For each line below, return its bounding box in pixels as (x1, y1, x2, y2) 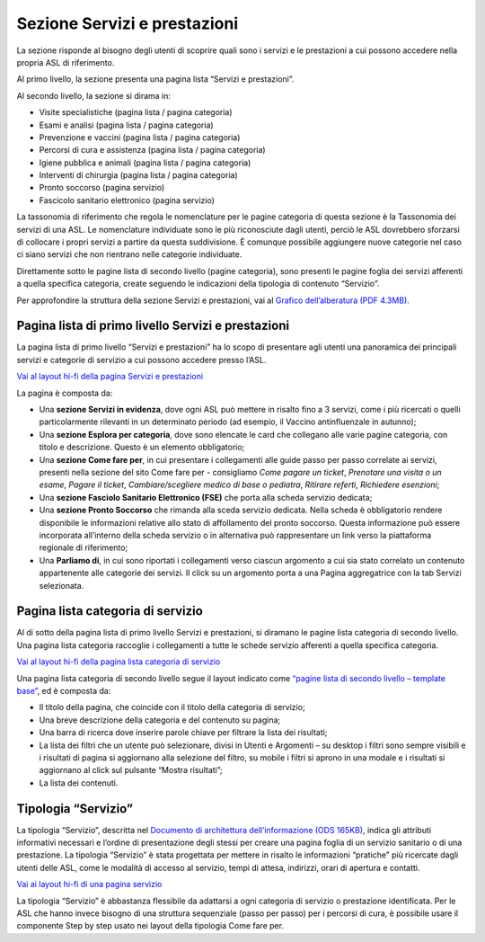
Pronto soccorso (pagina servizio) (39, 182, 165, 193)
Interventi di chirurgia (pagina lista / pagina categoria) (39, 170, 238, 181)
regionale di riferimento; (39, 542, 128, 553)
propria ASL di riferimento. (16, 57, 115, 67)
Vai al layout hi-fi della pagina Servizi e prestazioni (16, 371, 204, 382)
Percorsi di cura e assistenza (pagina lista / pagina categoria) (39, 145, 266, 156)
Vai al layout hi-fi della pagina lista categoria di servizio (16, 656, 221, 667)
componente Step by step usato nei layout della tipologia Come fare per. (16, 920, 285, 931)
